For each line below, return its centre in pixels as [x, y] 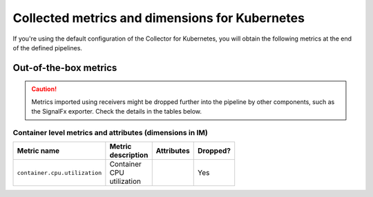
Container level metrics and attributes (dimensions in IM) [111, 132]
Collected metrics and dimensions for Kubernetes [159, 18]
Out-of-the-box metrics [65, 68]
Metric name [38, 151]
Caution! [44, 89]
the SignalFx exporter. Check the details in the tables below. [117, 112]
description [129, 155]
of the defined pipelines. [48, 48]
